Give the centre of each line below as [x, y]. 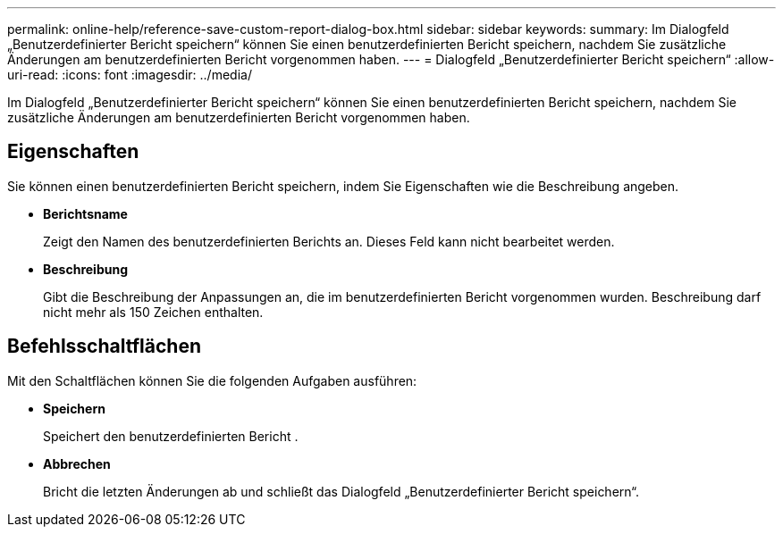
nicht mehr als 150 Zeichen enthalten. [153, 312]
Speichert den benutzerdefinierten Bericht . [171, 436]
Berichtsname [85, 213]
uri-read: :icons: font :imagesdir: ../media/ [130, 75]
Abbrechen [77, 463]
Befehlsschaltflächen [104, 346]
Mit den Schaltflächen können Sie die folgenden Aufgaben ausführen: [212, 380]
